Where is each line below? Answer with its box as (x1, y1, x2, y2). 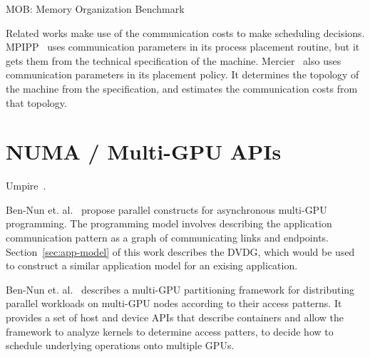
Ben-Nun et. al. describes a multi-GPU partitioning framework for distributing (6, 281, 355, 296)
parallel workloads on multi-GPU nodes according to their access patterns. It (6, 296, 342, 311)
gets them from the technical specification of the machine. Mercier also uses (6, 53, 341, 68)
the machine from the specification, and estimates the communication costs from (6, 81, 358, 95)
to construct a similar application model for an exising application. (6, 258, 298, 273)
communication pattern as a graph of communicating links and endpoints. (6, 230, 329, 245)
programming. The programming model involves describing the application (6, 216, 332, 231)
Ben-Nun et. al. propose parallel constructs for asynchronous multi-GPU (6, 202, 327, 217)
